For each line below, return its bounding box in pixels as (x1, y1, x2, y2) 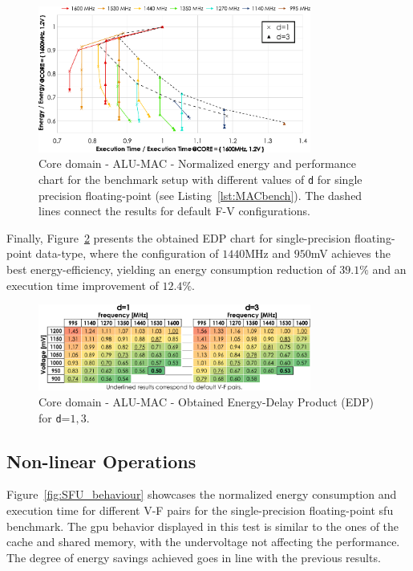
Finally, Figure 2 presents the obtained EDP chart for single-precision (6, 229, 351, 246)
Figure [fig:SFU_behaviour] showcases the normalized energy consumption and (6, 486, 397, 503)
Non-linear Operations (6, 448, 196, 473)
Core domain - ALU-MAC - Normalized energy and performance (38, 155, 356, 172)
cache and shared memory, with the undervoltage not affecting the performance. (6, 533, 400, 550)
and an (372, 260, 407, 277)
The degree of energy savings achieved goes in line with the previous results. (6, 549, 381, 565)
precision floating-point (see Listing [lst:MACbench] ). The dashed (38, 186, 362, 203)
